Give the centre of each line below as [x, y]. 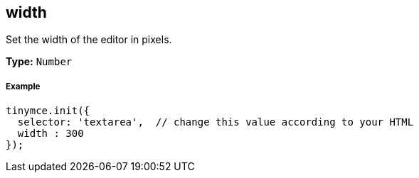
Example [23, 86]
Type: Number [39, 62]
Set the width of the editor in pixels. [89, 40]
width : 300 [51, 134]
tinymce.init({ [48, 111]
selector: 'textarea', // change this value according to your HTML [216, 122]
